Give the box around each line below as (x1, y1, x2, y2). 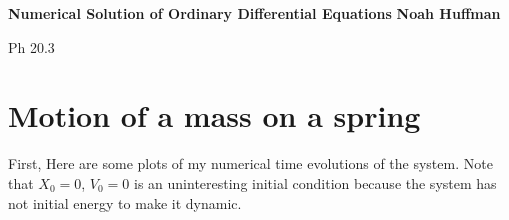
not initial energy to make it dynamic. (8, 192, 242, 213)
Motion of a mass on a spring (8, 95, 421, 136)
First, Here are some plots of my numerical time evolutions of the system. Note (8, 153, 493, 174)
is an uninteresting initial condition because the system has (134, 172, 497, 193)
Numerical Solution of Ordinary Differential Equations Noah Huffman (8, 3, 501, 23)
